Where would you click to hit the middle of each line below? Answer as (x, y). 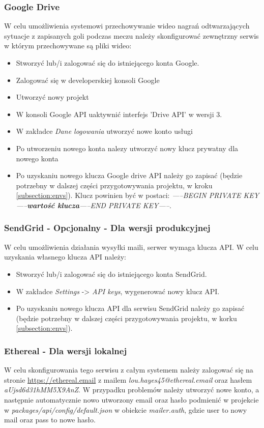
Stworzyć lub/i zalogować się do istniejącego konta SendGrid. (111, 274)
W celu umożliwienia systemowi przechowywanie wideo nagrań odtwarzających (127, 26)
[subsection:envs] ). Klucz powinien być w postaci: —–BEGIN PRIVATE (128, 195)
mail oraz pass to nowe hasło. (50, 420)
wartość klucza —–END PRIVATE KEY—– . (99, 205)
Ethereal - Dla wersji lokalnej (66, 350)
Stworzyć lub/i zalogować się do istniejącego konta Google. (108, 63)
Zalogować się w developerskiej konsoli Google (88, 80)
